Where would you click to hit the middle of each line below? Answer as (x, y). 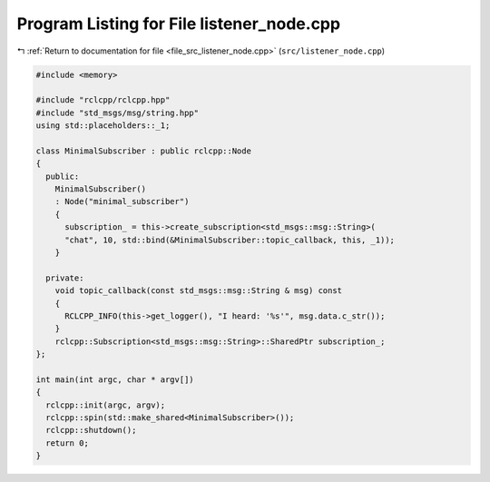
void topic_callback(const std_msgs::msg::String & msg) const (199, 291)
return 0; (68, 443)
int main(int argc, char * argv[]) (115, 379)
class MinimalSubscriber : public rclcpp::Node (143, 151)
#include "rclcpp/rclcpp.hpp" (103, 100)
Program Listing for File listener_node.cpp (178, 24)
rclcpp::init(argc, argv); (106, 405)
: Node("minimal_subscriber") (122, 202)
